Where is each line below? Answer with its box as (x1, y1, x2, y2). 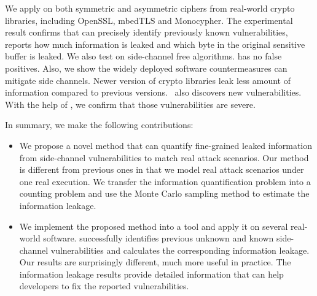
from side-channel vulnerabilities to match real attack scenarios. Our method (19, 151, 309, 164)
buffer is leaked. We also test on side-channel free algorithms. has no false (5, 50, 282, 63)
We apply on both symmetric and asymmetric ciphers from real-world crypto (5, 2, 295, 14)
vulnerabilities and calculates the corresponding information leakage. (50, 243, 310, 256)
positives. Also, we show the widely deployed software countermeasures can (5, 61, 288, 74)
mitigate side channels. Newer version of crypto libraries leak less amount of (5, 74, 291, 86)
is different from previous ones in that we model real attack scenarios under (19, 163, 304, 176)
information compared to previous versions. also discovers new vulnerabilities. (5, 86, 302, 99)
